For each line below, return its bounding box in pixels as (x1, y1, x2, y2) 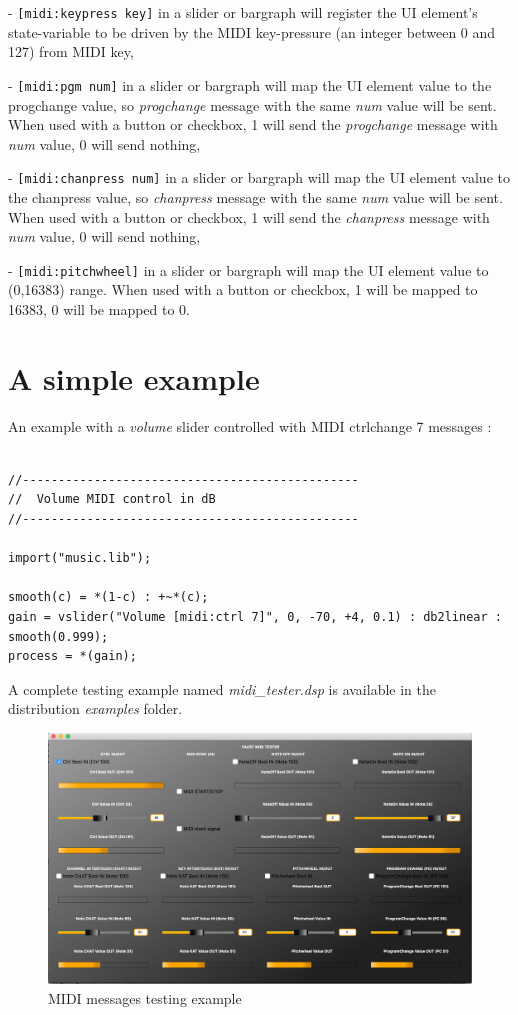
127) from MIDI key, (8, 41, 134, 62)
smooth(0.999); (8, 629, 109, 644)
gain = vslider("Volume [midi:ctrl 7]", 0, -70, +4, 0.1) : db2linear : (8, 610, 502, 625)
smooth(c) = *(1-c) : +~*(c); (8, 590, 209, 605)
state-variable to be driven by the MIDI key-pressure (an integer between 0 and (8, 21, 496, 42)
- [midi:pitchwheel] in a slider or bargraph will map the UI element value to (8, 259, 489, 280)
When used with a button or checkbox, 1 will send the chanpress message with (8, 206, 490, 227)
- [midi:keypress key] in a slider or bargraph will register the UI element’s (8, 2, 478, 22)
